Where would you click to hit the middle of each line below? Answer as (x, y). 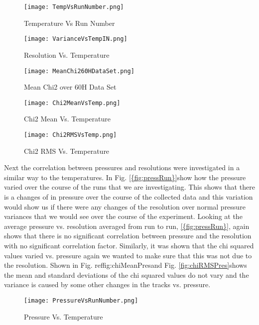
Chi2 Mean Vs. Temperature (67, 119)
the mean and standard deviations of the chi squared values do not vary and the (127, 274)
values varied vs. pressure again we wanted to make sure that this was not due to (128, 255)
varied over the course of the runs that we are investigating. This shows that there (129, 187)
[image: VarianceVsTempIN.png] (76, 39)
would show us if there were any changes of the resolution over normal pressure (125, 206)
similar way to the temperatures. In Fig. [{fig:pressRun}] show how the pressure (125, 177)
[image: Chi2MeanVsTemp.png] (72, 103)
